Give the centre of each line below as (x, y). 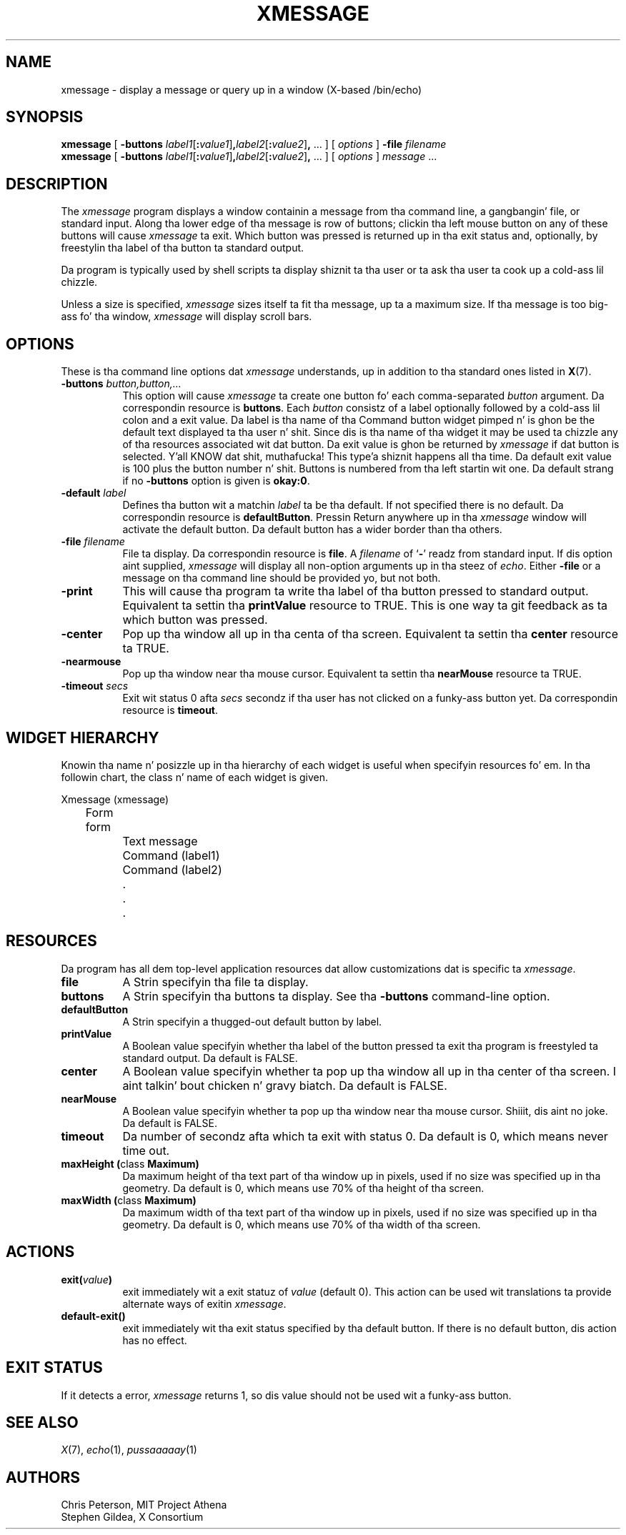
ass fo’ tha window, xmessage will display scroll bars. (187, 317)
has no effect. (155, 1340)
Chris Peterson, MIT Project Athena (144, 1505)
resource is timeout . (170, 710)
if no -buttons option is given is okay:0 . (216, 481)
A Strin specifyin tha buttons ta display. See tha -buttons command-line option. (336, 996)
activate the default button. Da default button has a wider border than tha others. (312, 530)
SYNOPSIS (45, 117)
